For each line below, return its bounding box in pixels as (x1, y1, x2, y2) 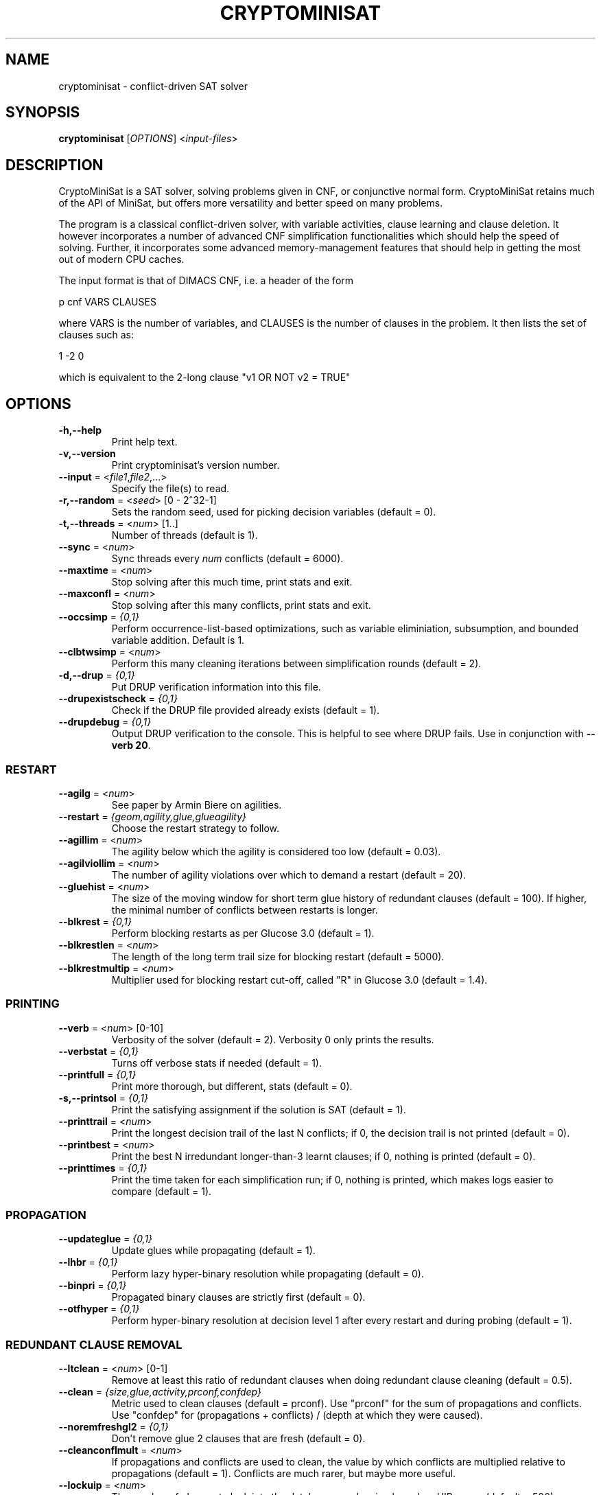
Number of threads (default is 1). (111, 529, 258, 542)
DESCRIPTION (5, 156, 104, 174)
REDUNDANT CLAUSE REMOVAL (5, 1337, 182, 1352)
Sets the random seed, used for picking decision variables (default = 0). (111, 506, 436, 518)
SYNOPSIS (5, 104, 80, 121)
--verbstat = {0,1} (58, 1045, 139, 1057)
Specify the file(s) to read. (111, 483, 230, 495)
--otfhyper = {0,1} (58, 1303, 140, 1315)
